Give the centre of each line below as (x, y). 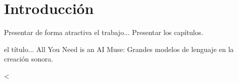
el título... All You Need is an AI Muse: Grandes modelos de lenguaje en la (119, 49)
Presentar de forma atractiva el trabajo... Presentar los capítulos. (104, 32)
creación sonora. (29, 59)
